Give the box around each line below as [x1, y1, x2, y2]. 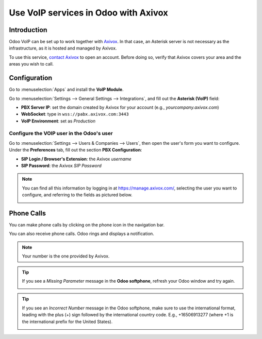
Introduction [9, 26, 48, 34]
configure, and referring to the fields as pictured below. [22, 192, 133, 198]
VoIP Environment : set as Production [21, 118, 96, 124]
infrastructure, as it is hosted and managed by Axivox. [9, 45, 117, 51]
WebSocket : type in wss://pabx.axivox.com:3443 [21, 111, 129, 117]
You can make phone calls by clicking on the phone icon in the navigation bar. [9, 222, 165, 228]
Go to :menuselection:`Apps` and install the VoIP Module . [9, 86, 124, 92]
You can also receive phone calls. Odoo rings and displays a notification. [9, 231, 154, 237]
